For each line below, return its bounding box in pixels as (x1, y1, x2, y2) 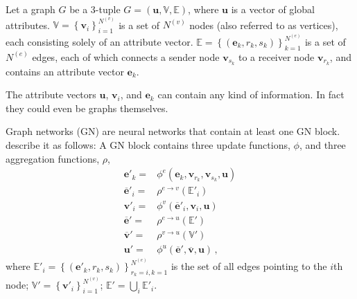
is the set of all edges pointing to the (171, 259, 327, 273)
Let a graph (6, 2, 55, 16)
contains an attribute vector (6, 64, 124, 78)
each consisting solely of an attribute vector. (6, 35, 193, 49)
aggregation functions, (6, 151, 100, 165)
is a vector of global (231, 2, 315, 16)
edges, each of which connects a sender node (32, 49, 220, 64)
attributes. (6, 17, 50, 32)
